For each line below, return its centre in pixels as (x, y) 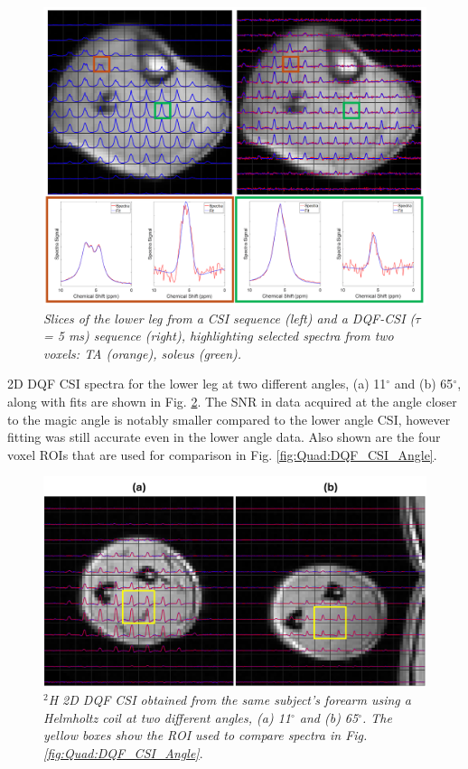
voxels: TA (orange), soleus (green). (143, 353)
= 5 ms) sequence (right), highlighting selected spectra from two (219, 336)
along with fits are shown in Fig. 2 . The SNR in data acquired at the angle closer (232, 401)
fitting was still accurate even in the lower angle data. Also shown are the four (224, 437)
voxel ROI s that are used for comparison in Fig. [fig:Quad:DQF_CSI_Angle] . (222, 454)
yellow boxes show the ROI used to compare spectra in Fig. (206, 735)
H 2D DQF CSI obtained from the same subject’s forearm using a (229, 700)
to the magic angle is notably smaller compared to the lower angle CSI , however (229, 419)
